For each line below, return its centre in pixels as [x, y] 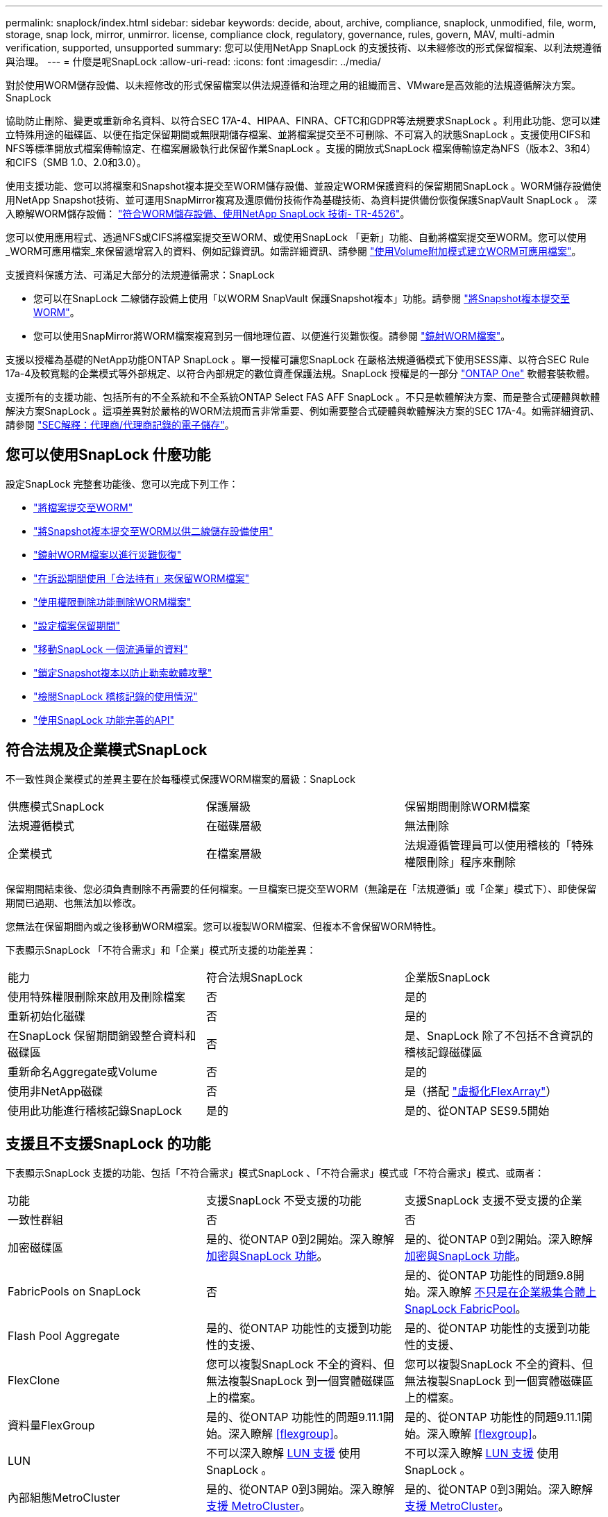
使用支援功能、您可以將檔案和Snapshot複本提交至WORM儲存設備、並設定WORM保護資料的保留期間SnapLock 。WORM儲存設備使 [304, 186]
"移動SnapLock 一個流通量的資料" [111, 649]
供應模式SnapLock [56, 806]
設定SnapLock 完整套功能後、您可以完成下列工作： [122, 483]
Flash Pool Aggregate [64, 1335]
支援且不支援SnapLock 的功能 [108, 1144]
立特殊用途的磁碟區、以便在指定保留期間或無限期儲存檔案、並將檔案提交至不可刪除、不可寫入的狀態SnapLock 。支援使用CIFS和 [298, 134]
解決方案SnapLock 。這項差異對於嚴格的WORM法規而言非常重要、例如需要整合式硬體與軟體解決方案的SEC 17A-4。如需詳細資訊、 [303, 411]
